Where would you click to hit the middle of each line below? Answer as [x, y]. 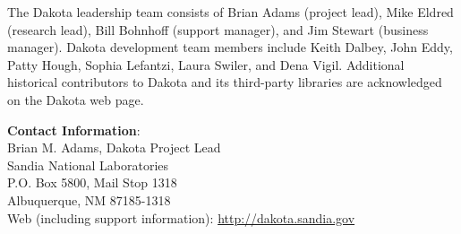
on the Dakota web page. [76, 99]
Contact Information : [74, 130]
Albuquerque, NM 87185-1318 [89, 199]
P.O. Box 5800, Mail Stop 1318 [92, 182]
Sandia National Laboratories [88, 165]
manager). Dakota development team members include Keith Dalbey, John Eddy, [230, 47]
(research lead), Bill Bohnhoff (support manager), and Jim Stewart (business [218, 29]
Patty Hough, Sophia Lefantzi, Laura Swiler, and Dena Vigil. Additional [206, 64]
